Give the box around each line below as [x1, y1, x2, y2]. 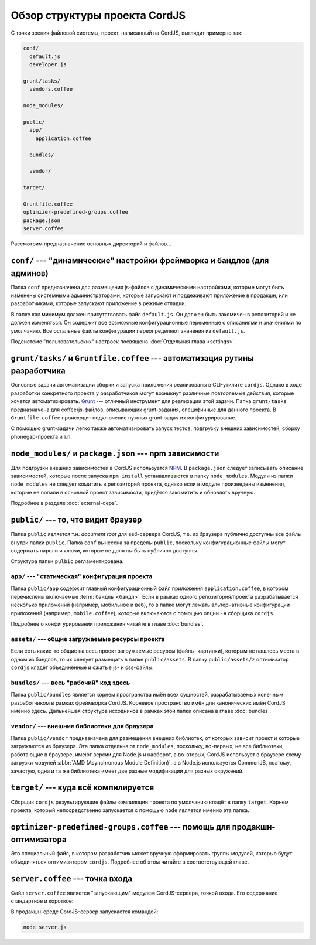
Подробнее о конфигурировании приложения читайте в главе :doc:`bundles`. [11, 620, 204, 627]
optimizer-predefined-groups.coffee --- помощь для [11, 822, 231, 832]
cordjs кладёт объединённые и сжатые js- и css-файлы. [11, 664, 154, 671]
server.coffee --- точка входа [11, 874, 133, 883]
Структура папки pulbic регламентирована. [11, 558, 124, 565]
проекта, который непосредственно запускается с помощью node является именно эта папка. [11, 806, 249, 814]
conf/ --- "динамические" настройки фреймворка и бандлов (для [11, 255, 269, 265]
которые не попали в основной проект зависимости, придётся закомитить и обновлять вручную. [11, 489, 256, 496]
